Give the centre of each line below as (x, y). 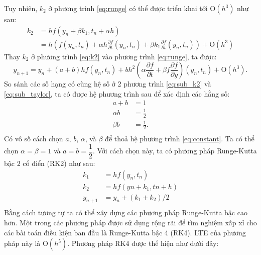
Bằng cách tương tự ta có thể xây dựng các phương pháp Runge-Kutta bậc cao (126, 212)
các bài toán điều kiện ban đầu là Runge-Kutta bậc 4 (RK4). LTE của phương (125, 232)
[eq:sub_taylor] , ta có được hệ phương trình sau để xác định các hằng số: (117, 93)
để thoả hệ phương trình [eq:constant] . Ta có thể (180, 139)
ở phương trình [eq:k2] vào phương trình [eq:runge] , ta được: (124, 56)
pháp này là (22, 243)
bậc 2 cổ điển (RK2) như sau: (50, 163)
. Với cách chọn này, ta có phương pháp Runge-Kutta (175, 151)
